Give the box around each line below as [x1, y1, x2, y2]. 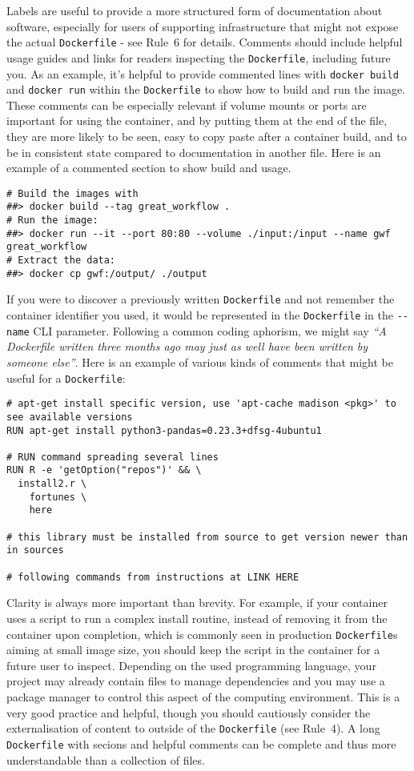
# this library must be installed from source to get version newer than [6, 531, 408, 543]
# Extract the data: [6, 255, 116, 267]
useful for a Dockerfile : [6, 369, 126, 386]
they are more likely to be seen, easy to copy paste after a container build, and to [6, 128, 407, 144]
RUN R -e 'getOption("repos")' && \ [6, 464, 202, 476]
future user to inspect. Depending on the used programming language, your [6, 657, 376, 673]
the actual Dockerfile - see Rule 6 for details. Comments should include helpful [6, 34, 403, 50]
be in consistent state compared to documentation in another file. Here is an [6, 143, 381, 160]
